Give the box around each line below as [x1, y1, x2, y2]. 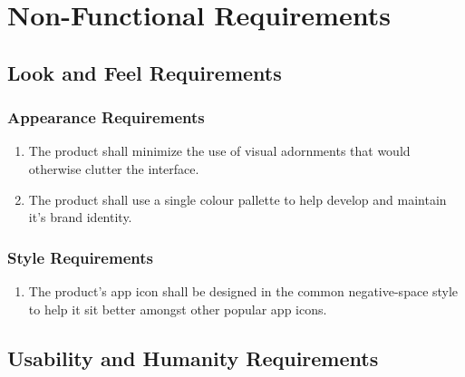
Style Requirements [7, 246, 153, 268]
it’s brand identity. [28, 208, 132, 227]
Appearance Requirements [7, 106, 205, 129]
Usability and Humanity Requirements [7, 343, 379, 372]
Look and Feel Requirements [7, 58, 282, 86]
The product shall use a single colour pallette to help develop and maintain [28, 189, 447, 208]
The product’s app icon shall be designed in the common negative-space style [28, 281, 459, 300]
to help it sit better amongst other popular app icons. [28, 299, 327, 318]
